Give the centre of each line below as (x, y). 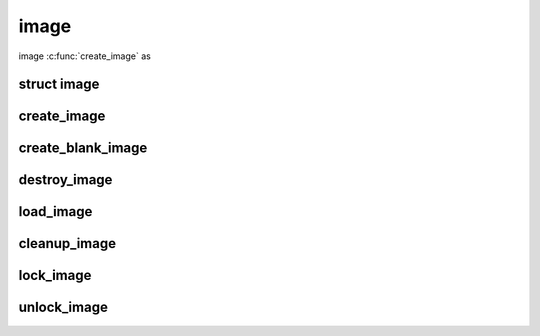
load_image (55, 211)
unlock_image (63, 307)
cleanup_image (67, 243)
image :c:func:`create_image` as (85, 56)
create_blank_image (83, 148)
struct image (59, 84)
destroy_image (65, 180)
